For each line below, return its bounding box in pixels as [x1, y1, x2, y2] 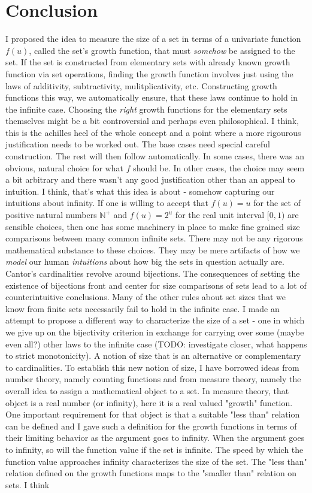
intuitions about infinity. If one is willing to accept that [5, 196, 208, 209]
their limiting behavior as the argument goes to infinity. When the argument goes [5, 431, 305, 444]
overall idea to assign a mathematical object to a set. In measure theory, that [5, 384, 289, 397]
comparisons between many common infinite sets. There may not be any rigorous [5, 232, 303, 244]
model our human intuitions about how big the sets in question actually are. [5, 255, 284, 268]
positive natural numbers [5, 208, 97, 221]
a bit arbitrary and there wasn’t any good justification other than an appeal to [5, 173, 295, 186]
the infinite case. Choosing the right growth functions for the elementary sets [5, 102, 287, 115]
